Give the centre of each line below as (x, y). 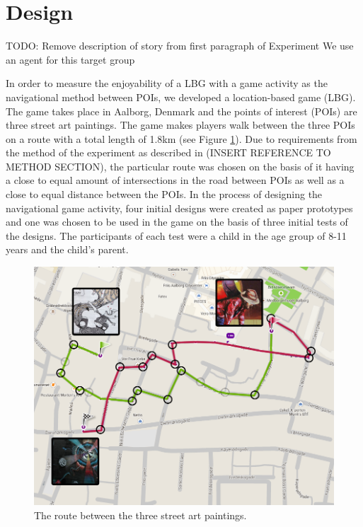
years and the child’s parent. (67, 249)
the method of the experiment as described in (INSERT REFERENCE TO (168, 152)
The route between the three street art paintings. (140, 515)
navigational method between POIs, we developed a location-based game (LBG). (181, 97)
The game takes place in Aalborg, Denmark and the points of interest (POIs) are (181, 111)
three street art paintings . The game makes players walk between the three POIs (180, 125)
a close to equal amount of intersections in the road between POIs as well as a (175, 180)
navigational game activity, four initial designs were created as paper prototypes (179, 208)
